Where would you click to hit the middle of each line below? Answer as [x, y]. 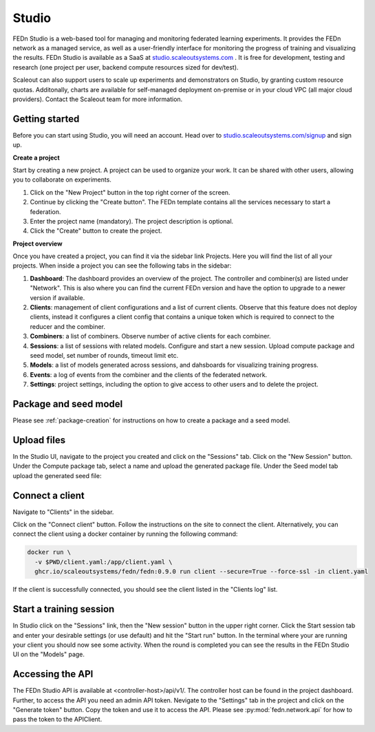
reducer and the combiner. [68, 326]
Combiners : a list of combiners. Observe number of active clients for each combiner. [150, 336]
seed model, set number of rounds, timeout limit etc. [104, 355]
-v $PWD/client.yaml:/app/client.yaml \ [104, 562]
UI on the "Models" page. [49, 654]
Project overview [37, 244]
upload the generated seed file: [57, 475]
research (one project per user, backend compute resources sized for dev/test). [126, 67]
